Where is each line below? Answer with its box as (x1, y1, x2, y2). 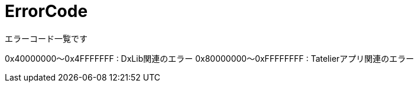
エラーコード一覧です (5, 33, 88, 43)
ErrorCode (5, 1, 88, 21)
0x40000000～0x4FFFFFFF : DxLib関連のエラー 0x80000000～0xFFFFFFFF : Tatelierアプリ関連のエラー (5, 53, 414, 63)
